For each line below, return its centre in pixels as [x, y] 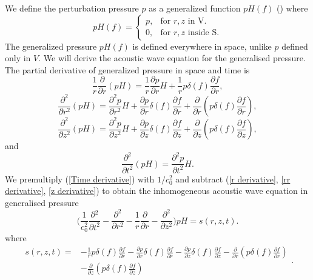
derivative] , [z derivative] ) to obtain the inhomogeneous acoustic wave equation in [156, 191]
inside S [202, 33]
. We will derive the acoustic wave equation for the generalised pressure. [172, 58]
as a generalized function [195, 8]
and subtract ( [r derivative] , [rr [233, 178]
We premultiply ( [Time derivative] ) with [80, 178]
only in [18, 58]
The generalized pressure [51, 46]
